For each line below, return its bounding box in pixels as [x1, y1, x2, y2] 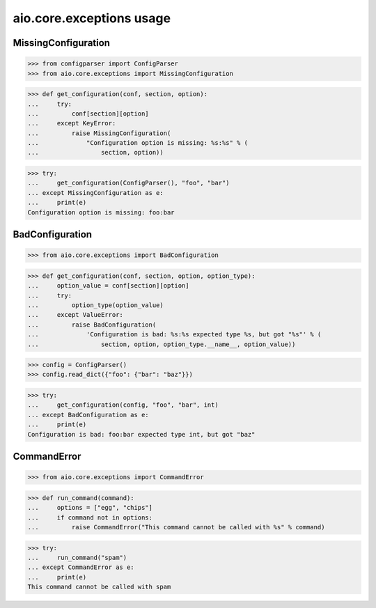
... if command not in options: [27, 513, 153, 522]
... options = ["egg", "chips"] [27, 504, 153, 512]
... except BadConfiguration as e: [27, 411, 149, 419]
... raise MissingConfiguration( [27, 129, 171, 137]
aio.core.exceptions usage [13, 10, 171, 26]
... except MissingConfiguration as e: [27, 189, 164, 196]
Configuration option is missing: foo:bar [27, 208, 175, 216]
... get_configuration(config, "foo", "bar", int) [27, 401, 219, 409]
